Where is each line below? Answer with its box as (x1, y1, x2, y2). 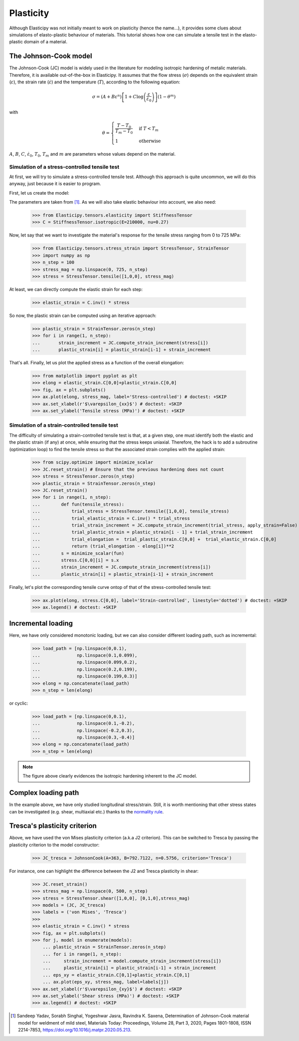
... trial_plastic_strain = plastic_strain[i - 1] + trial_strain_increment (32, 529, 253, 535)
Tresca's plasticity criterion (9, 821, 97, 830)
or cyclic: (9, 700, 28, 706)
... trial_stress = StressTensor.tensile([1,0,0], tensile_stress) (32, 509, 229, 514)
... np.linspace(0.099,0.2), (32, 659, 138, 665)
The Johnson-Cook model (9, 52, 92, 60)
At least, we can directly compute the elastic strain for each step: (9, 286, 143, 292)
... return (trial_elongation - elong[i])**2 (32, 543, 174, 549)
